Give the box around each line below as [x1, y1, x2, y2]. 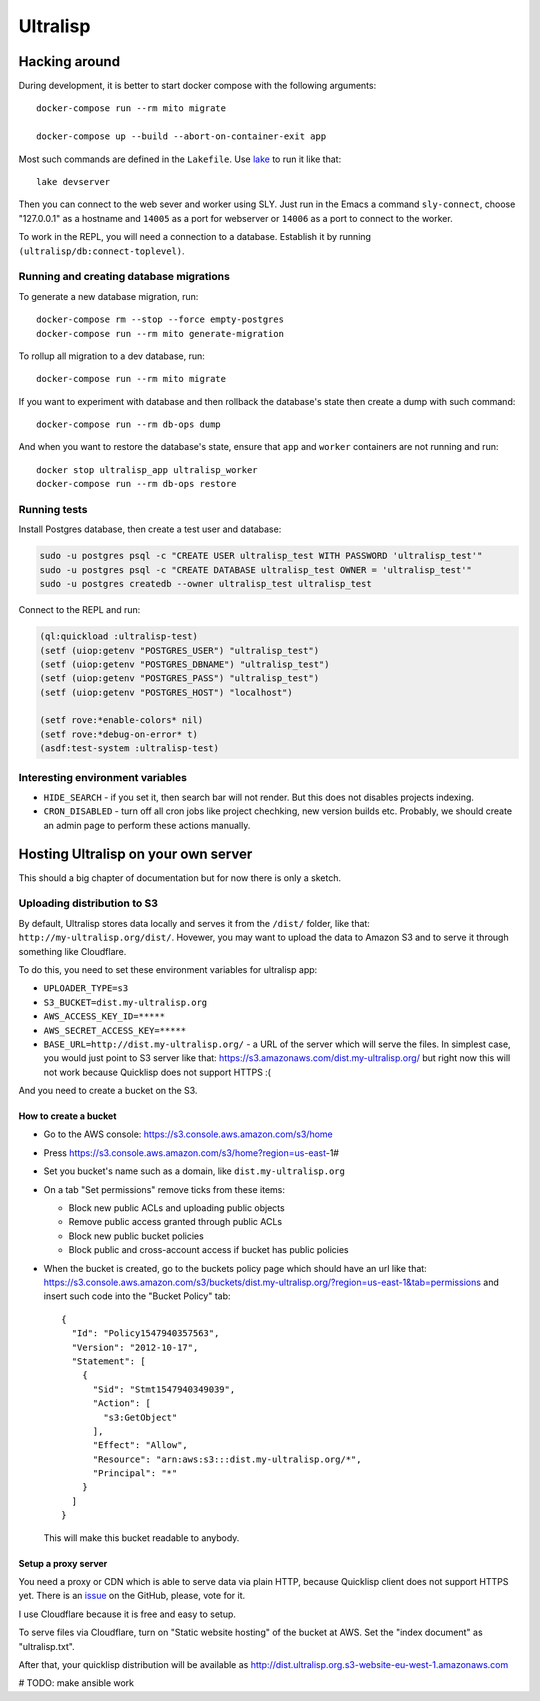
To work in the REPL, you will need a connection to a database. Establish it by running [18, 231, 372, 243]
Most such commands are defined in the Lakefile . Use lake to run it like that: [18, 153, 342, 165]
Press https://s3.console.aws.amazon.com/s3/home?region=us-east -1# [43, 1146, 340, 1159]
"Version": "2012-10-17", [71, 1341, 199, 1353]
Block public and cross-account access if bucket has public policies [68, 1244, 349, 1256]
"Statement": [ [71, 1355, 146, 1367]
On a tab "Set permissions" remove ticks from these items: [43, 1183, 285, 1195]
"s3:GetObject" [103, 1411, 178, 1423]
